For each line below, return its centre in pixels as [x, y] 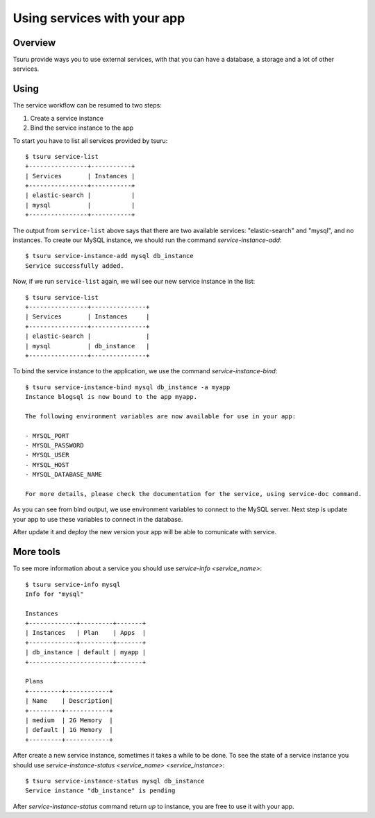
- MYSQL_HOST [47, 465]
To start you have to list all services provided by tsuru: [90, 140]
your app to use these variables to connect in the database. [98, 519]
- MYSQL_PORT [47, 436]
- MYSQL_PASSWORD [55, 445]
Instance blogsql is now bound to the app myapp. [111, 397]
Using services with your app [99, 18]
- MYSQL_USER [47, 455]
